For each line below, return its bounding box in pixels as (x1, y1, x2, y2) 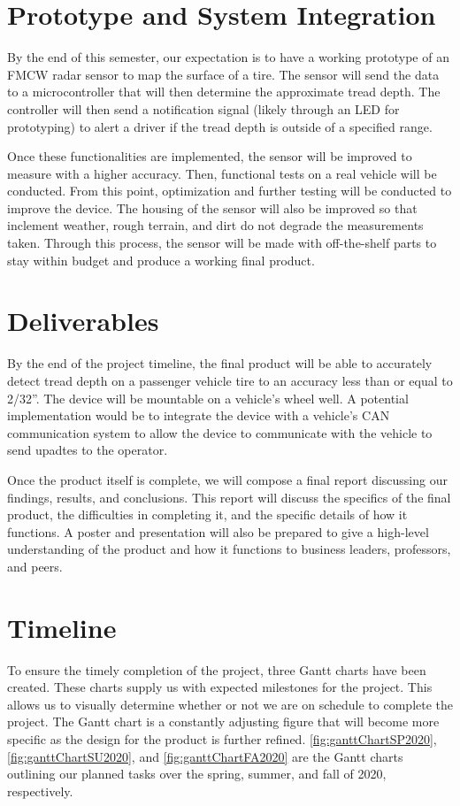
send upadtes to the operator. (7, 441, 168, 459)
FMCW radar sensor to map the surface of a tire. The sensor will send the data (7, 65, 440, 83)
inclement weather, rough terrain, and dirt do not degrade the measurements (7, 216, 424, 234)
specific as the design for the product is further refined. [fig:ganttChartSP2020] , (7, 730, 437, 748)
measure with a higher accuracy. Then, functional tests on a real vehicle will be (7, 164, 437, 182)
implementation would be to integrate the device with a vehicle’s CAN (7, 406, 390, 425)
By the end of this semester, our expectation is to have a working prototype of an (7, 48, 449, 66)
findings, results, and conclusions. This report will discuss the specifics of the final (7, 487, 451, 506)
